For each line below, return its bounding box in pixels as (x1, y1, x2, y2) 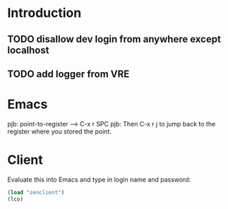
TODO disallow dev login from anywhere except (7, 33, 221, 45)
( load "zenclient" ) (7, 189, 65, 196)
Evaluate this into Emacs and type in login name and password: (7, 175, 191, 184)
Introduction (7, 5, 82, 21)
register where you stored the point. (7, 127, 112, 136)
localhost (7, 44, 49, 56)
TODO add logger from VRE (7, 68, 130, 80)
